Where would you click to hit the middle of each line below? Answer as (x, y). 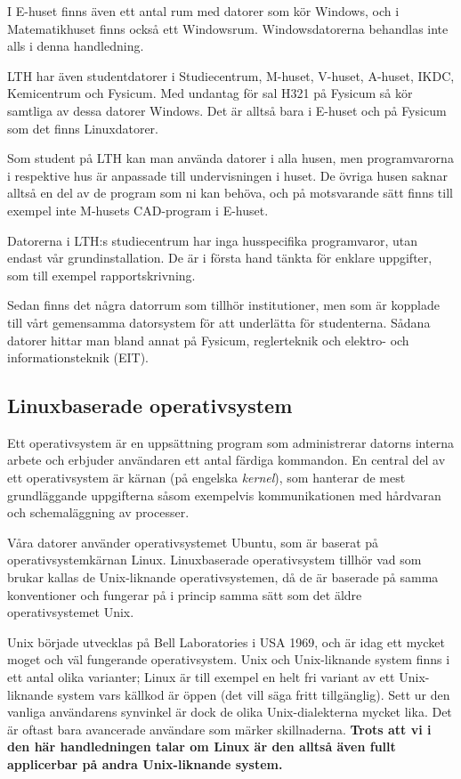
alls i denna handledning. (76, 46)
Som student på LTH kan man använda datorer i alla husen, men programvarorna (230, 158)
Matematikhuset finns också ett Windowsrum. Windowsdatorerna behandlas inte (228, 28)
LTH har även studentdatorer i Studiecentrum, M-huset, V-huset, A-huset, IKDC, (231, 75)
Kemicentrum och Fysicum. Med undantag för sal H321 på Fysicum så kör (210, 93)
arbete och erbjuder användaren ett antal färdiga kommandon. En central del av (226, 460)
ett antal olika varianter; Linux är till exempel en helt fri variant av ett (201, 677)
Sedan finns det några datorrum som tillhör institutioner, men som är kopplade (223, 305)
